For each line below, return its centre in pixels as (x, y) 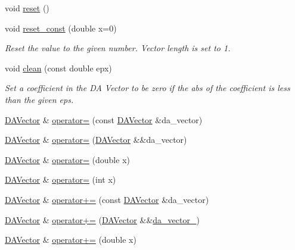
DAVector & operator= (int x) (60, 179)
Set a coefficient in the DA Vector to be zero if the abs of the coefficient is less (147, 88)
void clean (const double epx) (58, 68)
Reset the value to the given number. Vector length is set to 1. (118, 48)
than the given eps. (39, 99)
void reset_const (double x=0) (61, 28)
